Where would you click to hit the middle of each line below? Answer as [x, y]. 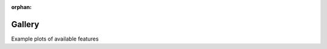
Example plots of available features [55, 39]
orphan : [21, 7]
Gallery [25, 24]
